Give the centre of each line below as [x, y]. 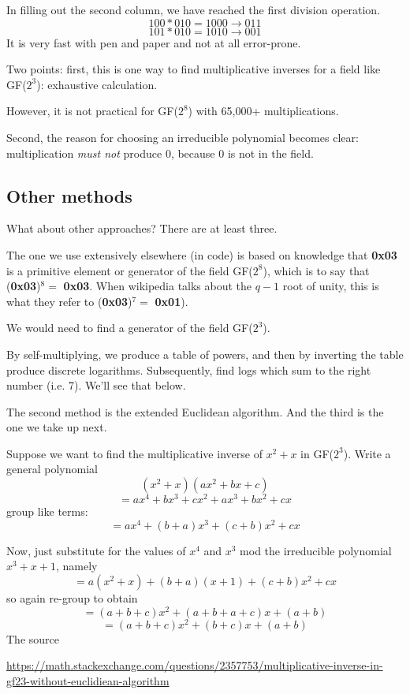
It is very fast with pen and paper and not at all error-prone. [154, 42]
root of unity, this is [331, 286]
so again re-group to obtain [72, 598]
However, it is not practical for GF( [92, 111]
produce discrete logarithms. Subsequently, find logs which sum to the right [189, 369]
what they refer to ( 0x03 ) [69, 301]
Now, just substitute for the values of [96, 550]
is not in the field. [270, 153]
